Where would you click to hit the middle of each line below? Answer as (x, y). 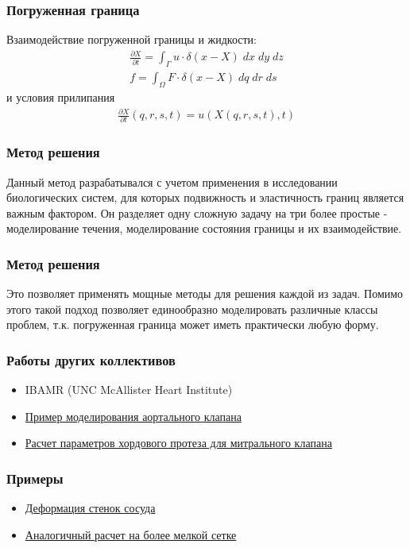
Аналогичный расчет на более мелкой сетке (131, 534)
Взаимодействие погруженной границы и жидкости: (132, 39)
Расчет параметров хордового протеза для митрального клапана (178, 443)
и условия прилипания (61, 96)
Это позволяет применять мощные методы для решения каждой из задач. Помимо (205, 293)
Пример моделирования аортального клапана (133, 416)
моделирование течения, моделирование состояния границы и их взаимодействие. (204, 228)
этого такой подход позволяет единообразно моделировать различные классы (192, 309)
